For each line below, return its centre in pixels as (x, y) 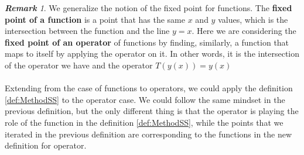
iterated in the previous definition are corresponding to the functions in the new (148, 134)
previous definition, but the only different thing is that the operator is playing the (152, 111)
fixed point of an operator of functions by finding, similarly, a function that (147, 42)
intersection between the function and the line (87, 31)
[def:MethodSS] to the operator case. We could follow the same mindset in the (145, 99)
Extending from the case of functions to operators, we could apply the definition (149, 88)
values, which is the (253, 19)
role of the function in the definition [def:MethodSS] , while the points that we (144, 122)
